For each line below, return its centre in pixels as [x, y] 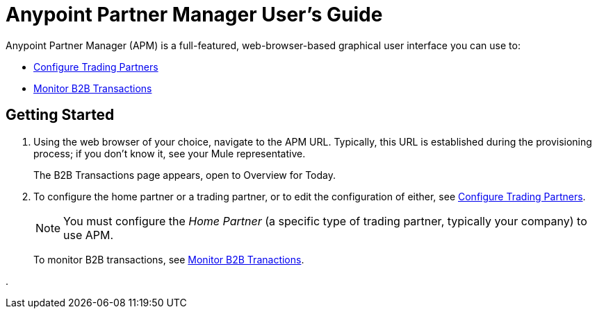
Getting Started [60, 115]
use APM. [89, 235]
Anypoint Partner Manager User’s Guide [194, 15]
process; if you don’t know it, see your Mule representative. [170, 153]
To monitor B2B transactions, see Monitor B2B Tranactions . [169, 259]
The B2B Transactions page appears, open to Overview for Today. [185, 175]
